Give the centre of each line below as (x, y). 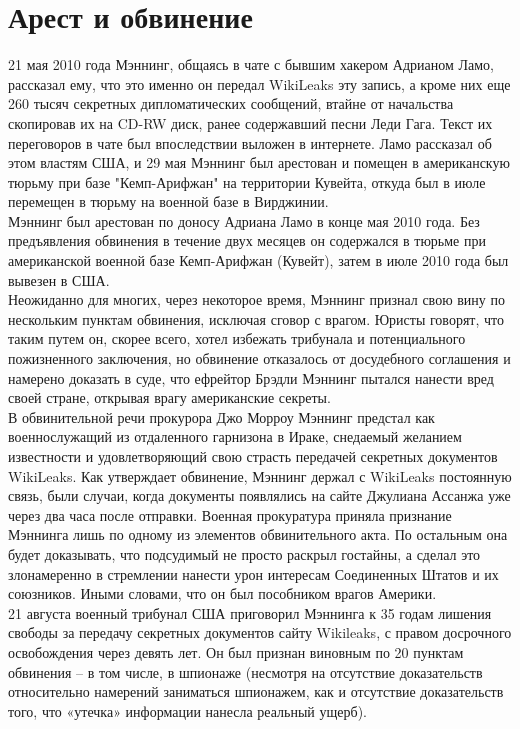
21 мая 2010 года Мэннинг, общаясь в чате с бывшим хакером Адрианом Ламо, (251, 64)
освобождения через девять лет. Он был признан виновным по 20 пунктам (236, 651)
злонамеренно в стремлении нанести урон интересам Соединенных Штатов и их (253, 573)
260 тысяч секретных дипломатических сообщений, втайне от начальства (231, 103)
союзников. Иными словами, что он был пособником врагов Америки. (222, 593)
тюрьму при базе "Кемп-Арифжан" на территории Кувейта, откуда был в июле (247, 181)
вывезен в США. (59, 279)
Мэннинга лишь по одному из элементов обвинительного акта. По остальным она (258, 534)
